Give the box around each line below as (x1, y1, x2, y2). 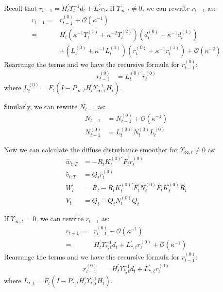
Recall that (4, 3, 37, 13)
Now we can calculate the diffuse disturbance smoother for (4, 144, 178, 154)
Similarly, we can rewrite (4, 101, 78, 112)
